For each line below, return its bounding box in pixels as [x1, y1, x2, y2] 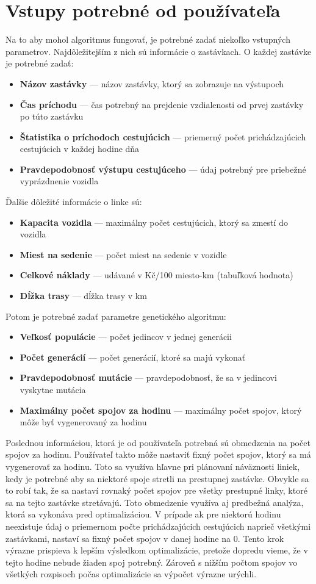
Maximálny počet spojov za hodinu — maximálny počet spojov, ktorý [20, 403, 302, 416]
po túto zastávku [20, 110, 84, 123]
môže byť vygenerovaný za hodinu [20, 416, 147, 428]
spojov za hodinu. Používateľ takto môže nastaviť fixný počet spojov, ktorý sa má [5, 448, 311, 461]
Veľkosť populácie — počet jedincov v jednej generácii [20, 330, 232, 343]
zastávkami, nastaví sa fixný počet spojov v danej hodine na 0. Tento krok [5, 532, 284, 544]
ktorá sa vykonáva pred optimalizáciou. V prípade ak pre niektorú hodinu [5, 508, 281, 521]
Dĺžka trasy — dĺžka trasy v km [20, 289, 147, 302]
